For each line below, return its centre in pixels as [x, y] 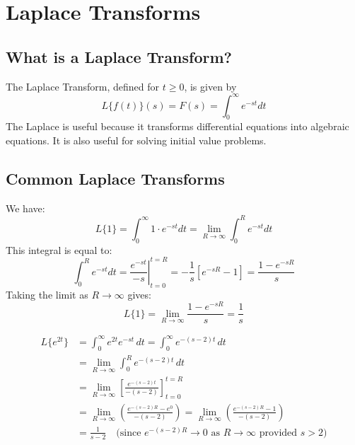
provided [278, 433]
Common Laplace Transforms [115, 179]
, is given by [210, 86]
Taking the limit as [47, 294]
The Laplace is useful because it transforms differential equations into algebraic [177, 126]
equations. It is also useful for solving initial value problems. [136, 140]
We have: [25, 208]
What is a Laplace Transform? [119, 56]
